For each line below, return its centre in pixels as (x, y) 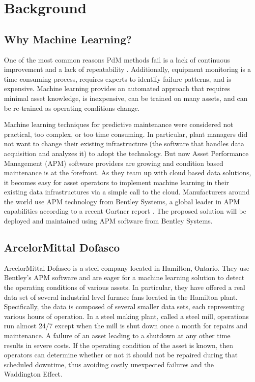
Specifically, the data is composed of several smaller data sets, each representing (124, 306)
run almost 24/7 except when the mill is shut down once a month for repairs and (126, 326)
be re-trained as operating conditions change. (72, 108)
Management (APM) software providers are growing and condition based (114, 163)
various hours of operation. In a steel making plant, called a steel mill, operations (126, 316)
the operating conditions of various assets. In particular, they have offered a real (125, 287)
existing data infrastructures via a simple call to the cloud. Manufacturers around (127, 192)
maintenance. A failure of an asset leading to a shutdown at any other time (117, 335)
